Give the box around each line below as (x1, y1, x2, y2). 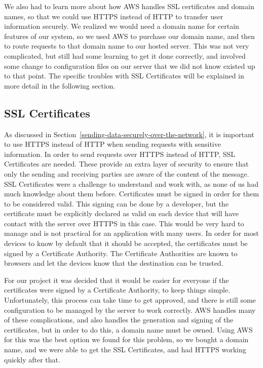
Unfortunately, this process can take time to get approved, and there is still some (4, 295, 256, 305)
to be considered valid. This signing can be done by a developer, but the (4, 198, 229, 209)
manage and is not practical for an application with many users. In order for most (4, 228, 259, 238)
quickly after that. (4, 354, 60, 364)
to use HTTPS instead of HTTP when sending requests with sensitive (4, 139, 221, 149)
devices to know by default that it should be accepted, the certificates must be (4, 238, 248, 249)
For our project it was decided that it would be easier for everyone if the (4, 274, 229, 285)
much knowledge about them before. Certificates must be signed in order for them (4, 188, 259, 199)
